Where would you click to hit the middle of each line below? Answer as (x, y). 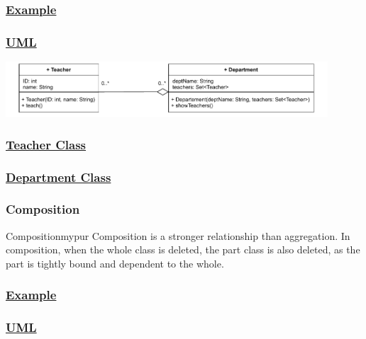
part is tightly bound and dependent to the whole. (115, 263)
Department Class (59, 177)
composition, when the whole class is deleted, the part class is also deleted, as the (183, 249)
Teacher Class (46, 144)
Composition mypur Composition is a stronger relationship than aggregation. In (178, 235)
